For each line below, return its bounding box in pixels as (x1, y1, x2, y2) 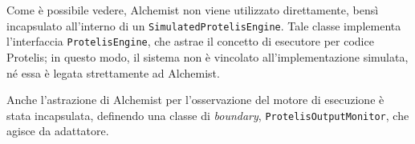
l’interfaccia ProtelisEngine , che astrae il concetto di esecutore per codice (6, 33, 374, 50)
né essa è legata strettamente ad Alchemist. (6, 64, 220, 81)
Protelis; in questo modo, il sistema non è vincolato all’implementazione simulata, (6, 48, 409, 65)
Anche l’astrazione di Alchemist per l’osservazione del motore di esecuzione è (6, 91, 384, 108)
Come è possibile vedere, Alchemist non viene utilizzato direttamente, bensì (6, 2, 379, 18)
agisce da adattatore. (6, 122, 109, 139)
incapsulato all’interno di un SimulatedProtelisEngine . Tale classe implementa (6, 17, 401, 34)
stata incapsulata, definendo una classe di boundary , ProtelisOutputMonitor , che (6, 106, 409, 123)
